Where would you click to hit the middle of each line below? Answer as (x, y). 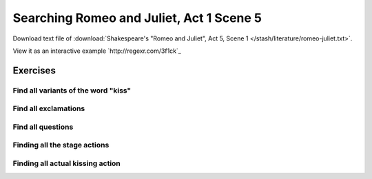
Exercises (34, 70)
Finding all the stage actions (61, 145)
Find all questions (43, 127)
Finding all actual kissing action (66, 163)
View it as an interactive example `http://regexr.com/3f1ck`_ (97, 51)
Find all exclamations (49, 108)
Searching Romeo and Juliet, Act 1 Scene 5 (137, 18)
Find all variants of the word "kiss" (72, 91)
